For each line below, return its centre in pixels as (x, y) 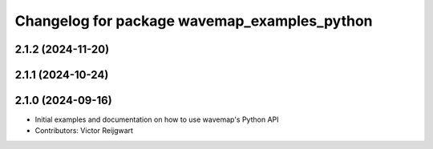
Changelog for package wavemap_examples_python (194, 21)
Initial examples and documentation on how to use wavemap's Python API (157, 119)
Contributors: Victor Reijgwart (84, 131)
